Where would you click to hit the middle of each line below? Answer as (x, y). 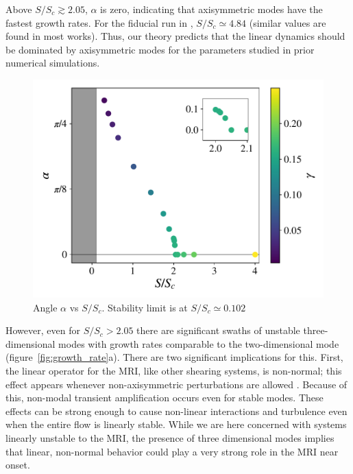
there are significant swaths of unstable (218, 330)
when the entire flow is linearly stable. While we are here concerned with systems (176, 424)
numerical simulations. (53, 63)
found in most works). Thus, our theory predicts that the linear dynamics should (175, 36)
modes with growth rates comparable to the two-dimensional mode (199, 343)
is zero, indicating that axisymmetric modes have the (211, 9)
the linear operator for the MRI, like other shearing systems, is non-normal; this (174, 370)
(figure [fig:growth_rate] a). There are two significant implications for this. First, (174, 357)
